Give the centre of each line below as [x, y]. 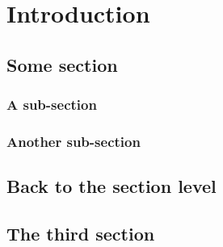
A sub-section [52, 105]
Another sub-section [74, 141]
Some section [62, 64]
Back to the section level [111, 186]
